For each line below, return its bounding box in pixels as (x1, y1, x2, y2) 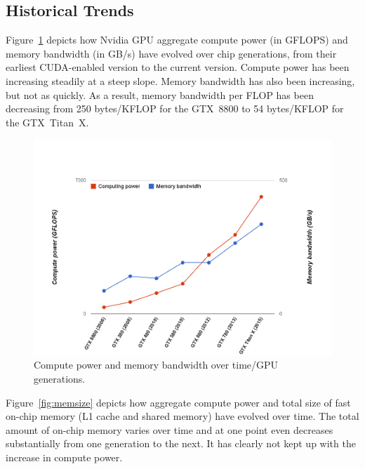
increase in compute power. (6, 449, 123, 464)
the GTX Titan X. (6, 114, 89, 129)
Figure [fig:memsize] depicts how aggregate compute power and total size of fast (6, 395, 351, 409)
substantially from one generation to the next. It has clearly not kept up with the (6, 436, 356, 451)
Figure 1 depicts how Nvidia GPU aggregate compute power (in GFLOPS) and (6, 32, 348, 47)
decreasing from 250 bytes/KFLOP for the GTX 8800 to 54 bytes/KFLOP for (6, 101, 344, 116)
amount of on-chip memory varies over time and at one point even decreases (6, 422, 333, 437)
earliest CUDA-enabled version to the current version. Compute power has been (6, 60, 350, 74)
